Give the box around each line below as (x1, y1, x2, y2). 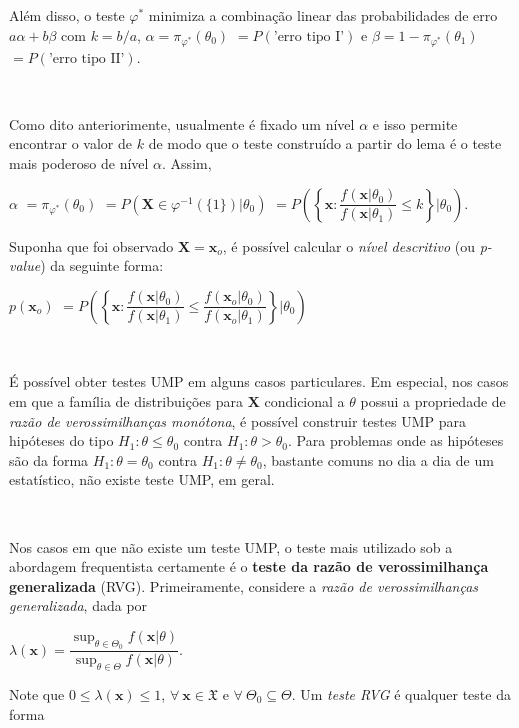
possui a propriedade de (360, 390, 506, 411)
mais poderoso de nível (9, 152, 149, 173)
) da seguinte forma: (40, 255, 164, 276)
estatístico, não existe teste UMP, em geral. (9, 469, 275, 490)
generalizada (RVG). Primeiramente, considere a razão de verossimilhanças (9, 575, 479, 596)
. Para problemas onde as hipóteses (288, 430, 504, 451)
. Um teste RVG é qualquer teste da (291, 683, 511, 704)
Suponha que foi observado (9, 235, 174, 256)
